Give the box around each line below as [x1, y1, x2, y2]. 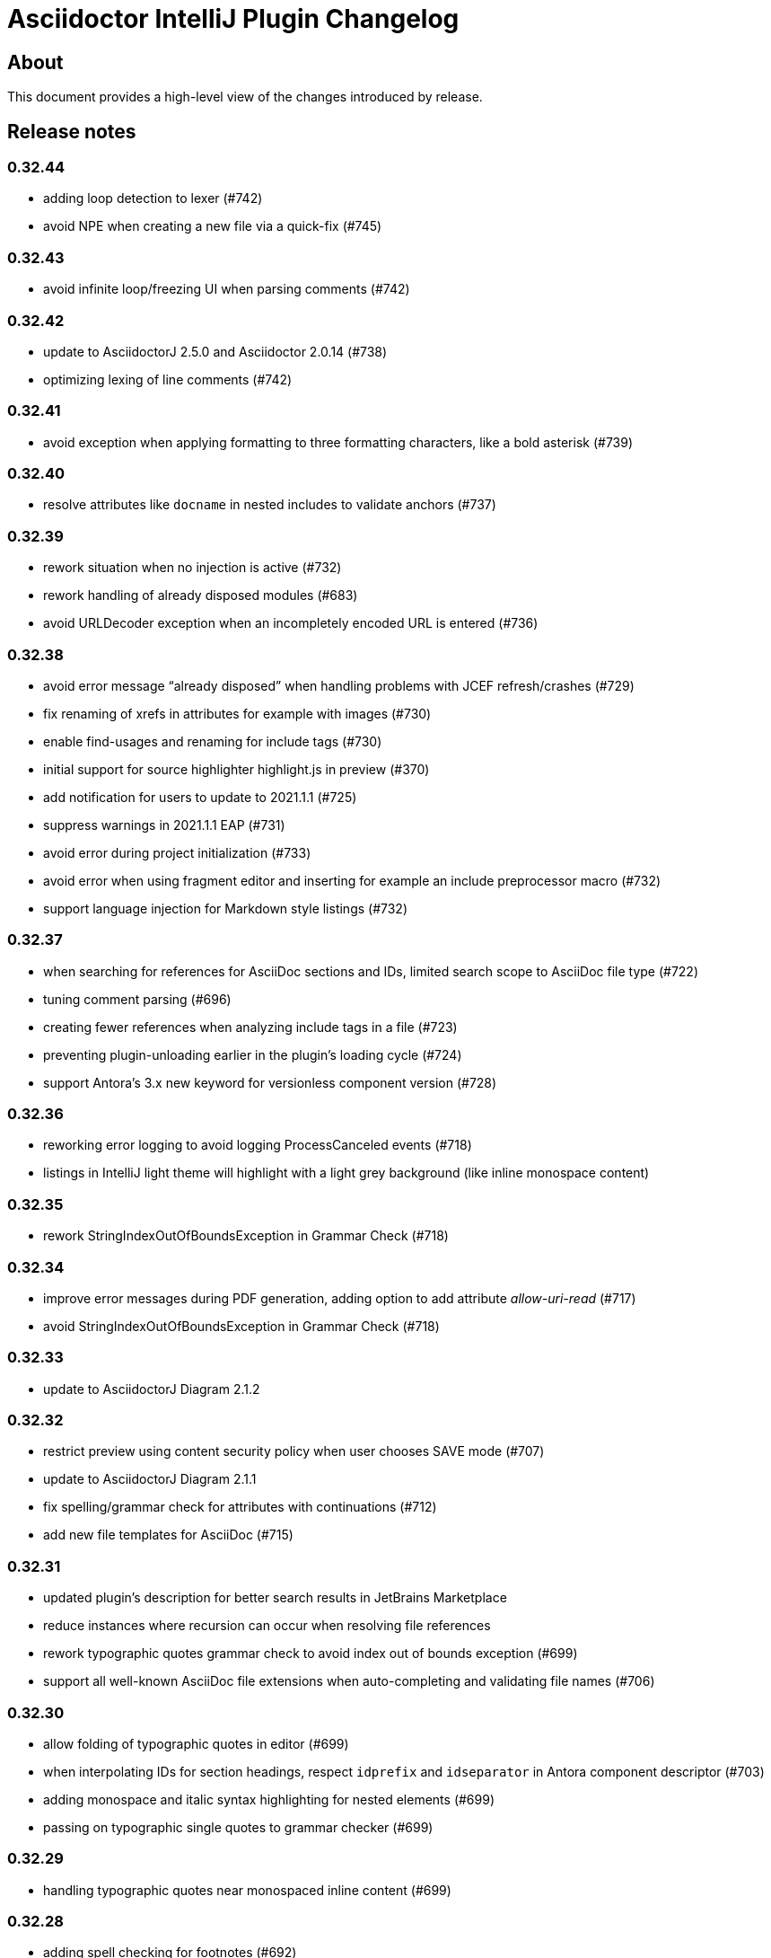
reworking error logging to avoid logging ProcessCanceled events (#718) [43, 1137, 472, 1153]
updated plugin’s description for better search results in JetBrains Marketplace [43, 1590, 507, 1606]
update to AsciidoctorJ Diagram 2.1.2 [43, 1380, 260, 1397]
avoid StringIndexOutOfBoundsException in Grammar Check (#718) [43, 1318, 440, 1334]
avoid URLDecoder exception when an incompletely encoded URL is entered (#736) [43, 615, 539, 631]
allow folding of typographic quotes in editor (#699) [43, 1735, 349, 1751]
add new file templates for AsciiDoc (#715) [43, 1527, 294, 1543]
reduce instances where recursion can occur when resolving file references [43, 1618, 491, 1634]
